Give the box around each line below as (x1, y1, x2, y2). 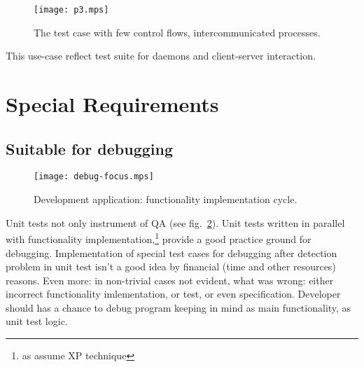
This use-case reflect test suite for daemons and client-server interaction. (6, 48, 316, 63)
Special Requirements (6, 90, 219, 118)
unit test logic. (6, 314, 68, 328)
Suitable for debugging (6, 137, 174, 159)
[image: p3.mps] (34, 5, 109, 15)
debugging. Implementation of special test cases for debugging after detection (6, 245, 337, 260)
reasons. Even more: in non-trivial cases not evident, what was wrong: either (6, 272, 334, 287)
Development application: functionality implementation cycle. (34, 192, 297, 207)
